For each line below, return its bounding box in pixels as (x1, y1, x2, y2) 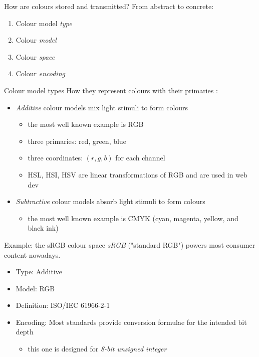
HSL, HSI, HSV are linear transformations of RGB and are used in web (28, 169, 247, 180)
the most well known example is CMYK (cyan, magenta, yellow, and (28, 213, 238, 223)
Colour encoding (16, 68, 65, 79)
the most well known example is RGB (28, 119, 144, 129)
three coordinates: (28, 152, 83, 163)
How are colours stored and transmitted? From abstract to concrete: (4, 1, 214, 11)
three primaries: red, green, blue (28, 135, 126, 146)
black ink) (28, 223, 59, 233)
